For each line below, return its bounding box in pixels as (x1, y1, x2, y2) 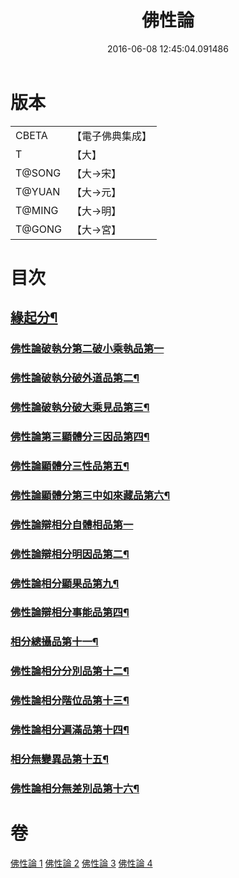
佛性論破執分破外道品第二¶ (10, 371, 140, 385)
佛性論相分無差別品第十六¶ (10, 782, 140, 796)
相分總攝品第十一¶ (10, 635, 99, 649)
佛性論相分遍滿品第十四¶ (10, 723, 130, 737)
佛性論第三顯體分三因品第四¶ (10, 429, 150, 443)
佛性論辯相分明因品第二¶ (10, 547, 130, 561)
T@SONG (15, 166, 62, 180)
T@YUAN (15, 184, 61, 198)
